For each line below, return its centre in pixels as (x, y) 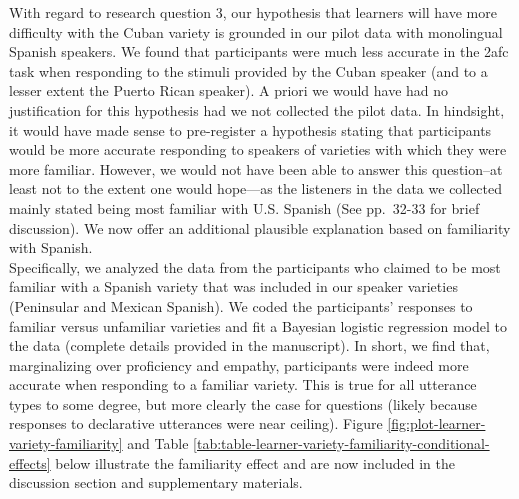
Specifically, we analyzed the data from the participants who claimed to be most (255, 266)
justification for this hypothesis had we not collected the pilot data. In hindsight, (257, 109)
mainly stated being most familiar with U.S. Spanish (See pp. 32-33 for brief (244, 207)
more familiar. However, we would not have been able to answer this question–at (256, 168)
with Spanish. (51, 247)
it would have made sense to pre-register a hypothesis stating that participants (250, 129)
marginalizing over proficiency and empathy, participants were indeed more (239, 364)
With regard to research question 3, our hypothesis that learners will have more (253, 12)
